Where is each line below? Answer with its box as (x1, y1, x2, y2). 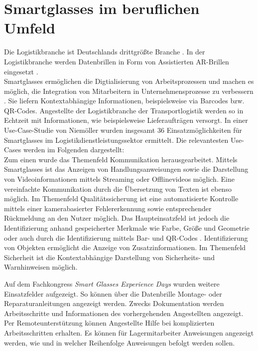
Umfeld (4, 17, 56, 38)
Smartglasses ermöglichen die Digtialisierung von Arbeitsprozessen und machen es (4, 76, 254, 86)
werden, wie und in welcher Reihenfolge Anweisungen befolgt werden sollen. (4, 337, 235, 348)
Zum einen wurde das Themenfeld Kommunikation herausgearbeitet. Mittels (4, 154, 238, 164)
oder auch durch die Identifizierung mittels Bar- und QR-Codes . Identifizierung (4, 232, 248, 243)
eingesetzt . (4, 66, 38, 76)
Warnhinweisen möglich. (4, 262, 78, 272)
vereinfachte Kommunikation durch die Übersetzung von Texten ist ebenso (4, 183, 232, 194)
